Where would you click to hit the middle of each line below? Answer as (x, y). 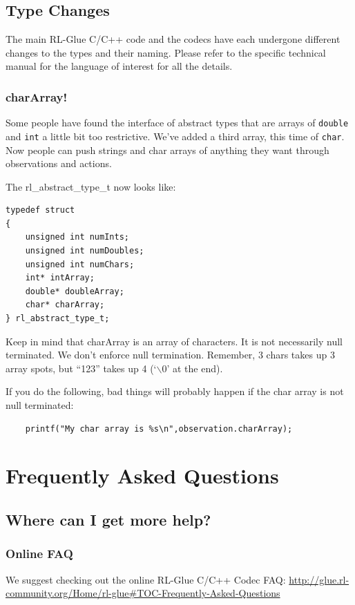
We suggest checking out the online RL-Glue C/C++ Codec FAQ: (146, 579)
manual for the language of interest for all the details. (119, 66)
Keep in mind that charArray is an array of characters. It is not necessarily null (174, 341)
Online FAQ (39, 554)
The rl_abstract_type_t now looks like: (91, 186)
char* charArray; (65, 305)
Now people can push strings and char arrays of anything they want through (167, 150)
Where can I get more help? (108, 519)
